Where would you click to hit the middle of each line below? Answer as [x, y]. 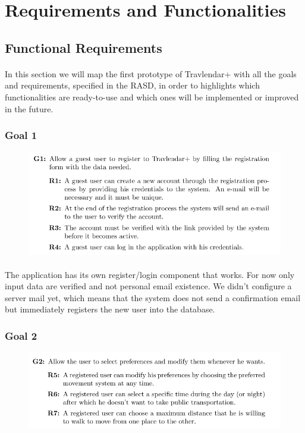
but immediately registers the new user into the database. [110, 309]
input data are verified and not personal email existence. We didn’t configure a [148, 286]
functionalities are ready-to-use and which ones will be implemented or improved [152, 97]
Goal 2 [21, 336]
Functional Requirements [84, 47]
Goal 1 [21, 135]
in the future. [29, 108]
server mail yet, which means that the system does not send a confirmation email [153, 297]
